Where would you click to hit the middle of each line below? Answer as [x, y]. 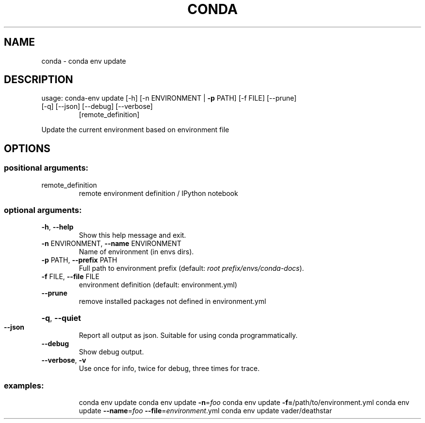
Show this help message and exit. [132, 235]
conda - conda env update [84, 61]
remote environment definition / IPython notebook [158, 193]
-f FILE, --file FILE [70, 277]
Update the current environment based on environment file [135, 130]
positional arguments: [46, 168]
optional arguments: [43, 210]
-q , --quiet [61, 318]
